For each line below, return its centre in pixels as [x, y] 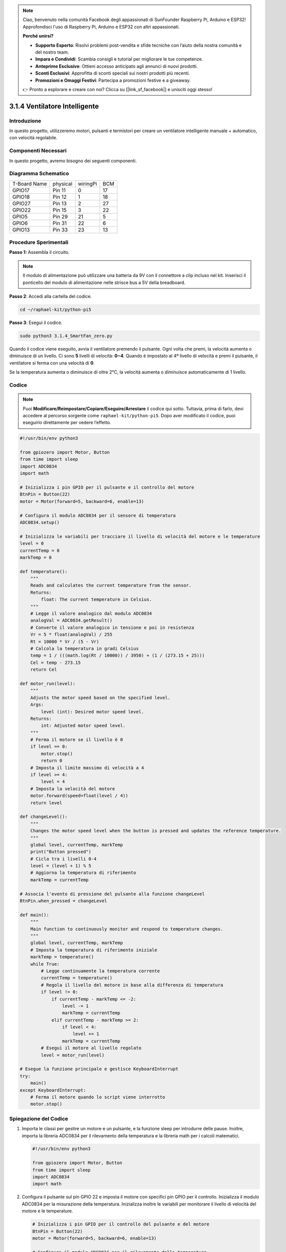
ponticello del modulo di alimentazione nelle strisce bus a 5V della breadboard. [104, 282]
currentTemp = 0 [40, 550]
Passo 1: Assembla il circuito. [39, 252]
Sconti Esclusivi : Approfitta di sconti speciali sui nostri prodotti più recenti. [113, 73]
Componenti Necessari [38, 151]
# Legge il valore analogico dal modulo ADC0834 [91, 614]
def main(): [35, 915]
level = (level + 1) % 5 [61, 866]
